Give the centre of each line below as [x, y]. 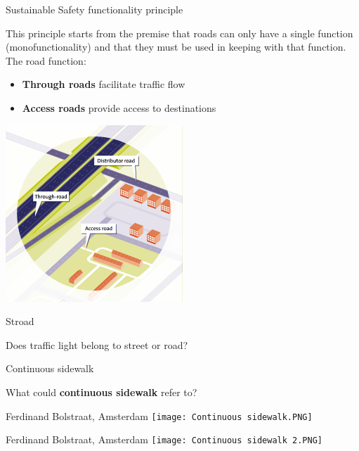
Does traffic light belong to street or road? [97, 344]
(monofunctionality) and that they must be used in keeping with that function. [176, 47]
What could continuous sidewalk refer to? [102, 392]
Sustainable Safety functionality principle [94, 9]
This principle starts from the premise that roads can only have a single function [179, 33]
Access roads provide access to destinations [119, 107]
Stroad [20, 321]
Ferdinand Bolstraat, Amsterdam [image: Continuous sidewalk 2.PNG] [164, 439]
